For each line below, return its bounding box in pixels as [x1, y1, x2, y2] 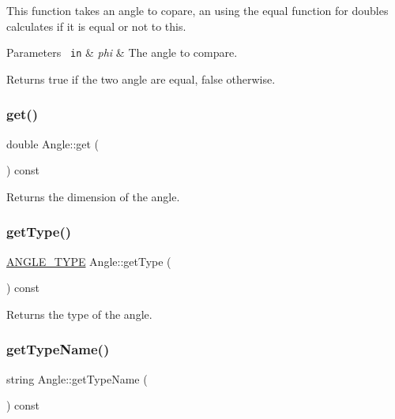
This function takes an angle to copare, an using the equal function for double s [6, 2, 389, 18]
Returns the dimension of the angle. [6, 188, 180, 204]
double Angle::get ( [6, 135, 100, 152]
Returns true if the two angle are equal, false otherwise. [6, 70, 276, 87]
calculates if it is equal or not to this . [6, 17, 186, 34]
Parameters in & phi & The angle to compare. [6, 44, 238, 61]
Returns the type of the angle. [6, 305, 152, 322]
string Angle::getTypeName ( [6, 370, 148, 387]
